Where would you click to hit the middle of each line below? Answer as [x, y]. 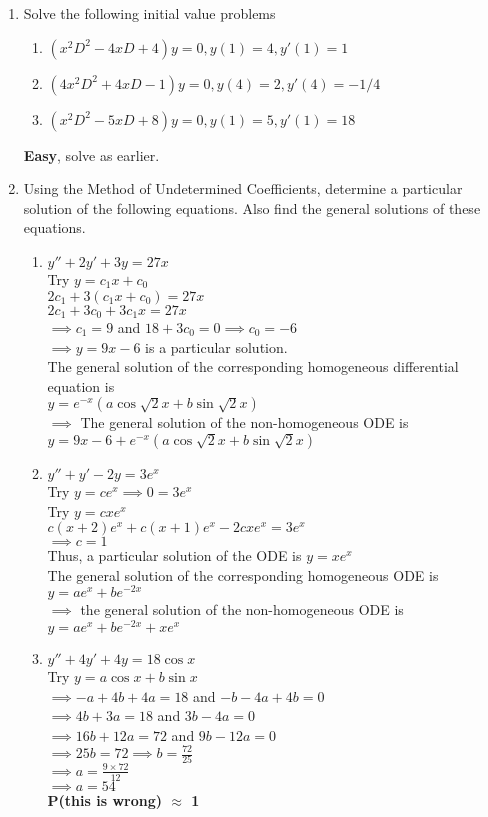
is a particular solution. [216, 346]
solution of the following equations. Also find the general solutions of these [252, 207]
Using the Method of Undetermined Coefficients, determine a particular [243, 188]
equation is [81, 385]
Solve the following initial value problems [149, 13]
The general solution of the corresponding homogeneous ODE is [243, 574]
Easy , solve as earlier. [91, 154]
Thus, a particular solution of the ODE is [174, 555]
